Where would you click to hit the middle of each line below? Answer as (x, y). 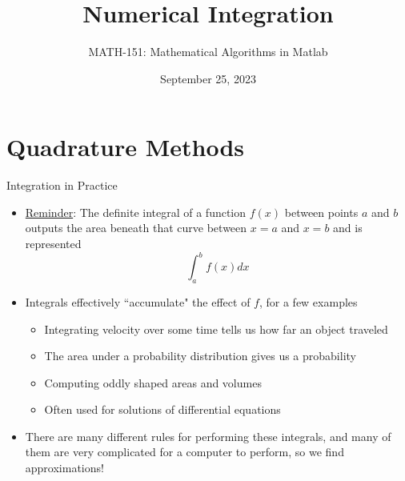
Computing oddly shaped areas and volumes (153, 382)
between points (321, 212)
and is (348, 228)
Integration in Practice (62, 185)
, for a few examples (308, 301)
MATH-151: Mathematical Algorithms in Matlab (208, 52)
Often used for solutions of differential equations (162, 409)
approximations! (64, 468)
